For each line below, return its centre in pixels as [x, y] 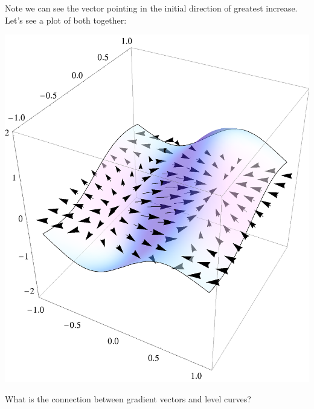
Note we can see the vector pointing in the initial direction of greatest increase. [151, 8]
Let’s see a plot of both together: [66, 20]
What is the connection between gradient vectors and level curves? [128, 398]
